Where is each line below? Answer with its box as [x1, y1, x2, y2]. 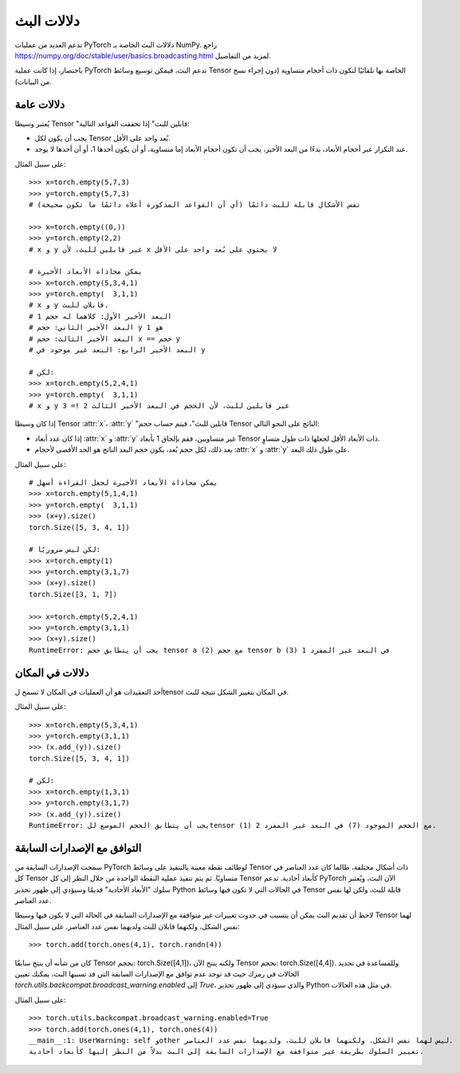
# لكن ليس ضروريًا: [29, 545, 101, 554]
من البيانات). [14, 77, 52, 86]
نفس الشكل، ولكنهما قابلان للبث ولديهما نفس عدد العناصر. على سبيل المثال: [14, 921, 241, 931]
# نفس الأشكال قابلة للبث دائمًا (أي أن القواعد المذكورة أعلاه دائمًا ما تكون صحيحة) [29, 200, 361, 209]
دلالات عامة [14, 97, 65, 111]
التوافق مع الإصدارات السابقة [14, 841, 142, 854]
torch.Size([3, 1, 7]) [29, 589, 118, 599]
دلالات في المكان [14, 666, 89, 679]
